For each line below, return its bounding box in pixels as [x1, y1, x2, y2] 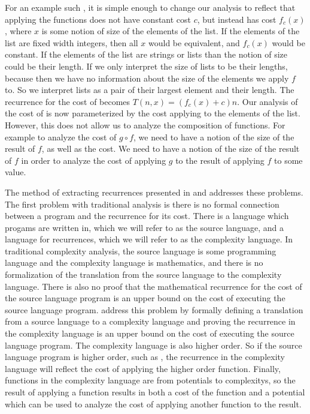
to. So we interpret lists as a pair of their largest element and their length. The [5, 83, 294, 96]
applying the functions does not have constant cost [5, 13, 192, 25]
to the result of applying [175, 154, 265, 166]
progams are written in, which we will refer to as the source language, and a [5, 221, 284, 233]
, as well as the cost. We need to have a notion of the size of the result [41, 142, 300, 155]
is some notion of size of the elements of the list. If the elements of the [41, 25, 300, 37]
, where [5, 25, 32, 37]
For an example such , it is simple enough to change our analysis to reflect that [5, 1, 296, 13]
